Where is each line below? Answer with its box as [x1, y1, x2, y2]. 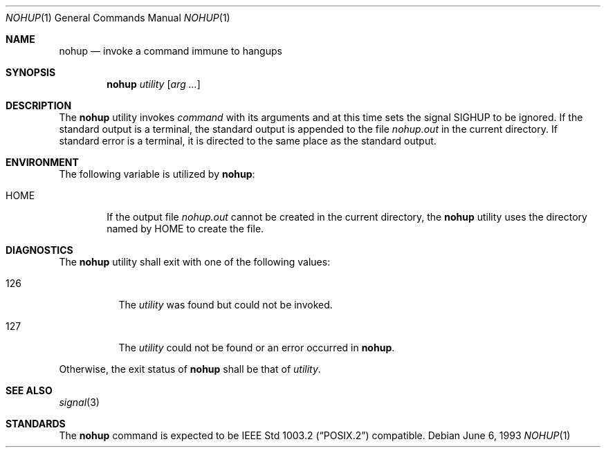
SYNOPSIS [6, 66, 56, 78]
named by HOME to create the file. [107, 223, 264, 234]
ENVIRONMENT [6, 156, 79, 168]
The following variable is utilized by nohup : [59, 168, 255, 180]
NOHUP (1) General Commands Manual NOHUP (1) [6, 12, 230, 24]
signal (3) [59, 396, 100, 408]
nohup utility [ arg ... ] [107, 78, 201, 90]
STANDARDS [6, 418, 66, 429]
